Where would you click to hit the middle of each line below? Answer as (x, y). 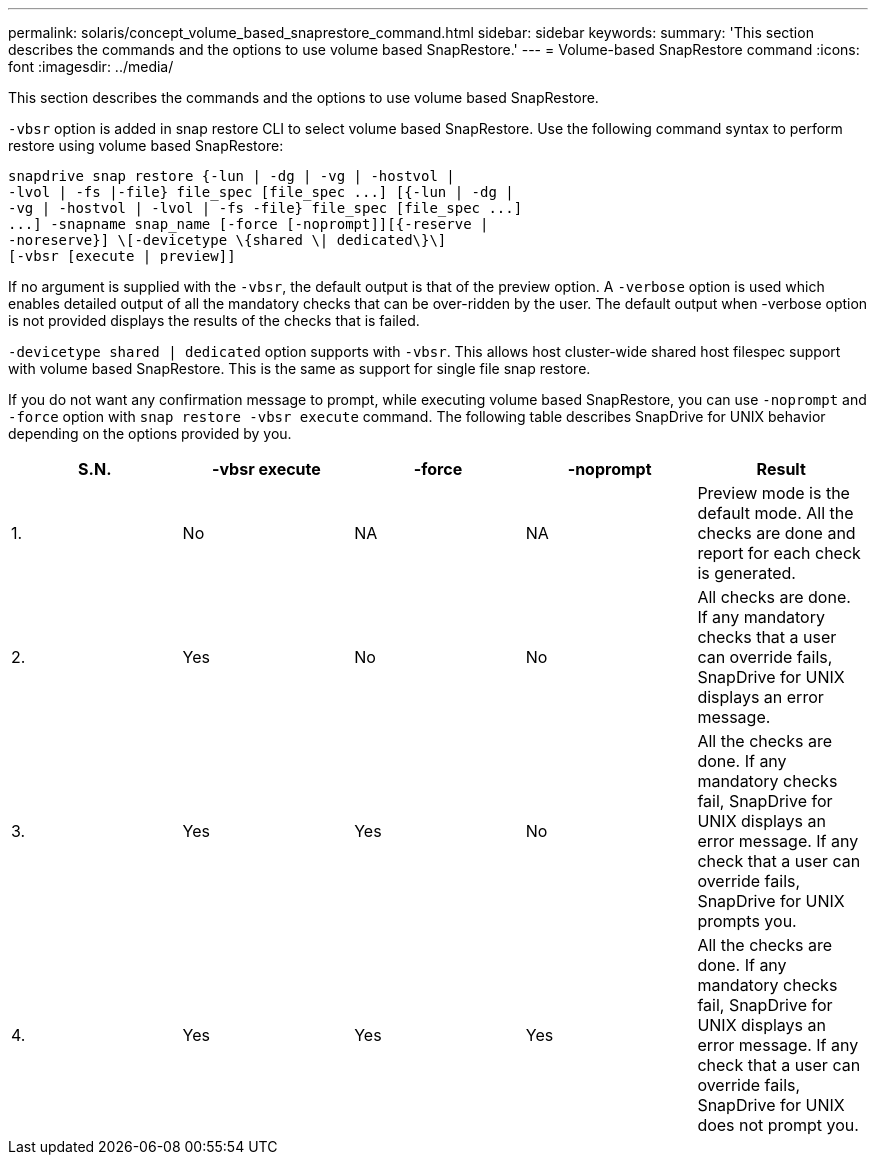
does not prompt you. (778, 1125)
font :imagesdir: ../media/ (91, 66)
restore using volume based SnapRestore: (146, 145)
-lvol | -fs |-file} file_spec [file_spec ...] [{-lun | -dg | (261, 192)
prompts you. (747, 921)
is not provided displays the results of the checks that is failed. (214, 320)
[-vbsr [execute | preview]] (122, 256)
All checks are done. (774, 597)
